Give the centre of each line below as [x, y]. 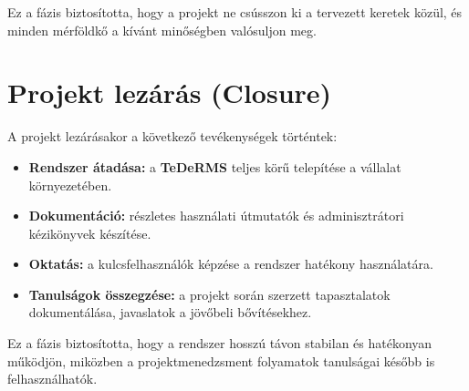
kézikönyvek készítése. [90, 233]
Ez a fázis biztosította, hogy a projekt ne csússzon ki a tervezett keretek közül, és [235, 12]
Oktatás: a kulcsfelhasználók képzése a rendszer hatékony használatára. [231, 264]
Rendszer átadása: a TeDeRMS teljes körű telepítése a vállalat [215, 166]
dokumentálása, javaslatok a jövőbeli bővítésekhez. [170, 312]
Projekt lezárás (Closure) [170, 93]
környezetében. [70, 185]
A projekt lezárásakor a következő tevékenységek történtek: [172, 136]
